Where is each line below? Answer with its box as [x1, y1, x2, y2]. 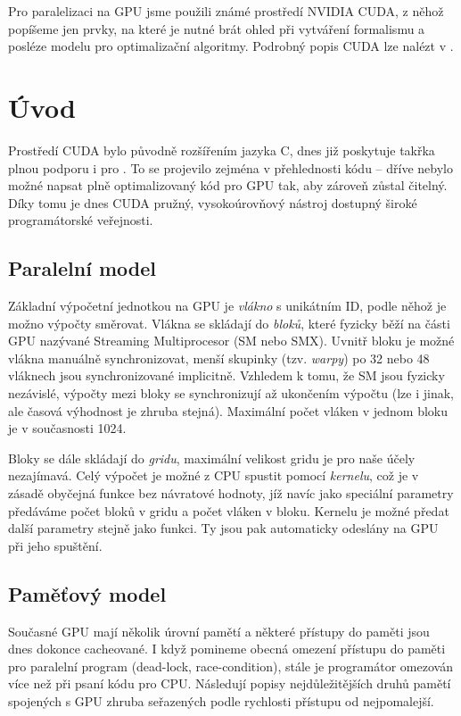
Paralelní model [8, 254, 156, 282]
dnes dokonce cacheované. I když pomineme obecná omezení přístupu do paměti [8, 639, 446, 658]
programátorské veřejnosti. [8, 211, 153, 229]
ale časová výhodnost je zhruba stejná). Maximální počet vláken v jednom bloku [8, 401, 449, 420]
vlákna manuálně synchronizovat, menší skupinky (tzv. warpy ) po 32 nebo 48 [8, 348, 430, 367]
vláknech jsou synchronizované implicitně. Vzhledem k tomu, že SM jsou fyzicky [8, 366, 445, 385]
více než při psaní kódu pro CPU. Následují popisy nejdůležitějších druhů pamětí [8, 674, 451, 693]
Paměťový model [8, 579, 167, 607]
